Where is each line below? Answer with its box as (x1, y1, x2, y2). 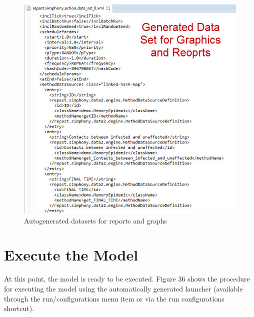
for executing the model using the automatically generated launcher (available (4, 283, 243, 293)
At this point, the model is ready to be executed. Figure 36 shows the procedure (4, 273, 250, 284)
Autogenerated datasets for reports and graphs (24, 215, 167, 225)
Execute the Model (4, 244, 138, 265)
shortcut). (4, 303, 34, 313)
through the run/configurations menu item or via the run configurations (4, 293, 224, 303)
